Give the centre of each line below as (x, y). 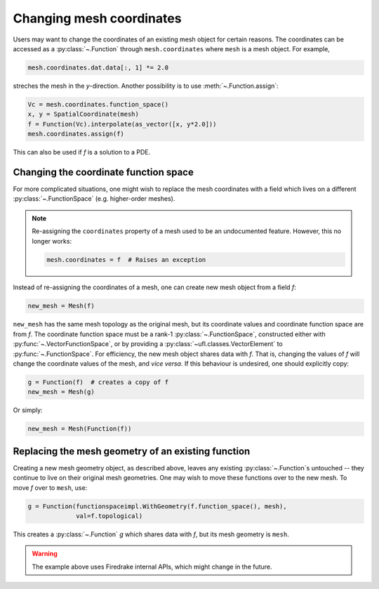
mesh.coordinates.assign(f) (76, 134)
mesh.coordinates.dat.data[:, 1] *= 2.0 (98, 67)
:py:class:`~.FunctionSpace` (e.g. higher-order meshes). (94, 199)
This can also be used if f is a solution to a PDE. (82, 152)
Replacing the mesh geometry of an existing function (132, 451)
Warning (45, 554)
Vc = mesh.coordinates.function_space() (98, 104)
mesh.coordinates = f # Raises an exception (126, 259)
